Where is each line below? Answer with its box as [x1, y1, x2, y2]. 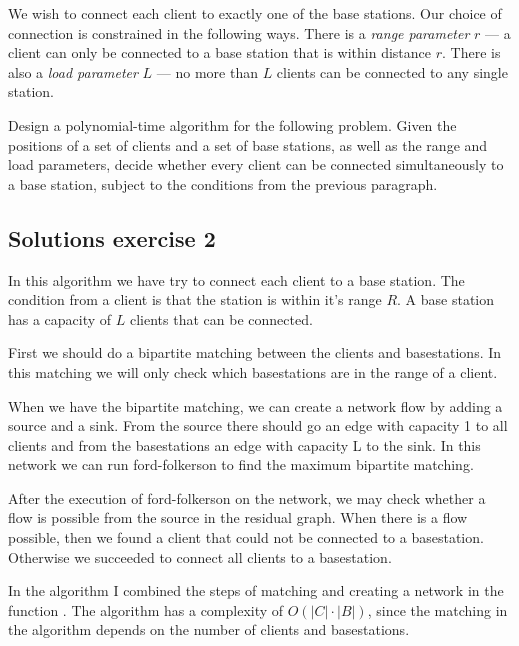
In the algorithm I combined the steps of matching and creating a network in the [8, 580, 504, 601]
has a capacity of [8, 308, 112, 329]
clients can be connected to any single [276, 61, 508, 82]
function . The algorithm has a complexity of [8, 599, 284, 620]
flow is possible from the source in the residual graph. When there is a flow [8, 507, 468, 528]
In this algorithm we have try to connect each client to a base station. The [8, 269, 465, 290]
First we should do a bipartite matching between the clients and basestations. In [8, 342, 502, 363]
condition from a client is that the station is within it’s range [8, 289, 382, 310]
